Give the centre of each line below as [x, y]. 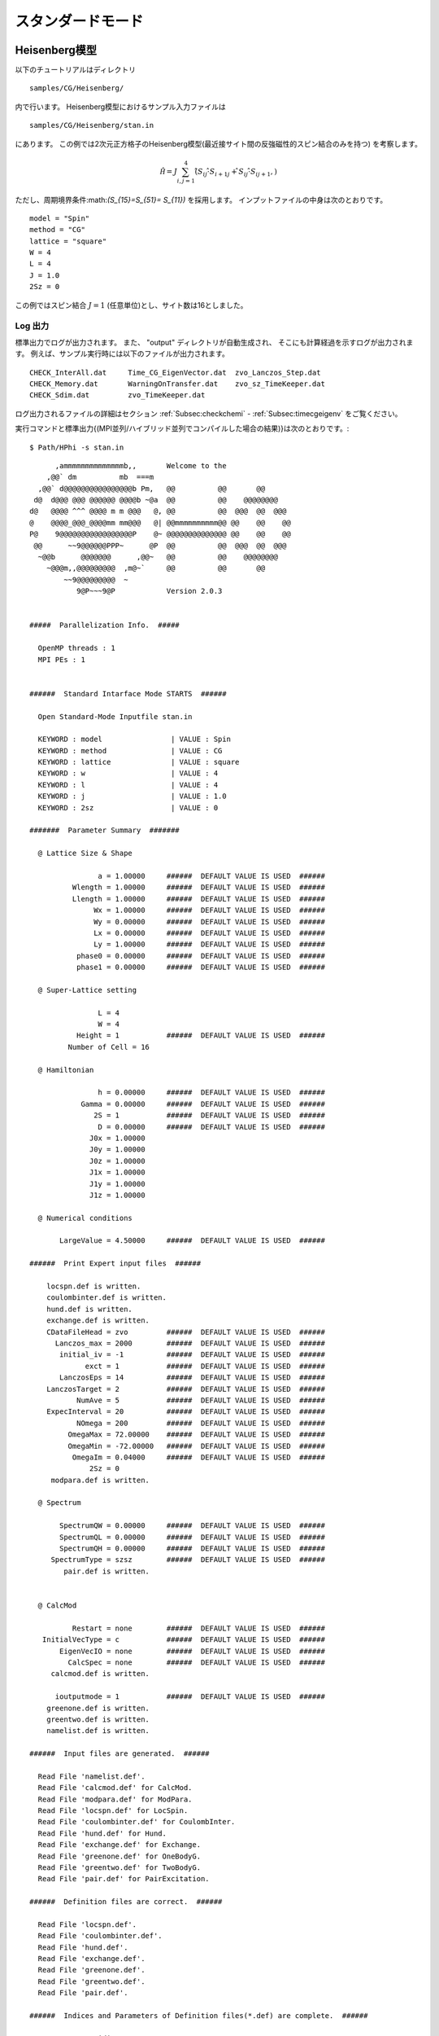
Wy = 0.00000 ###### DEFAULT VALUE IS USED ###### [209, 921]
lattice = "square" [68, 241]
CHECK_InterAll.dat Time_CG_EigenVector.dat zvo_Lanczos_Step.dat [175, 372]
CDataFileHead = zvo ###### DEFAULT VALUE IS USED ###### [185, 1332]
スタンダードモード [79, 21]
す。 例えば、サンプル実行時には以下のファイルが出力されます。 [122, 353]
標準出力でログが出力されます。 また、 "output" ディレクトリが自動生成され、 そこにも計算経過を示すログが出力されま [214, 342]
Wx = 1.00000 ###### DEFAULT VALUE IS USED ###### [209, 910]
